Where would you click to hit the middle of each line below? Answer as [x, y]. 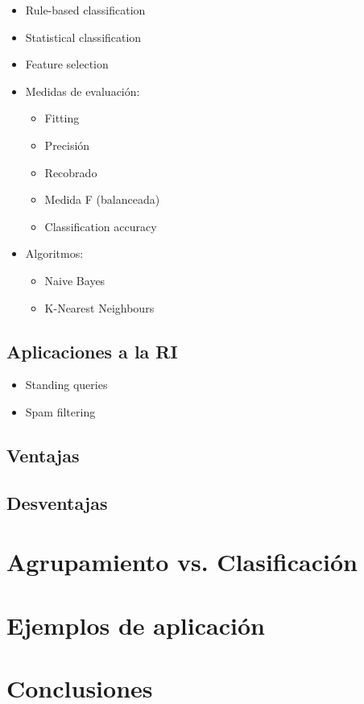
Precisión [67, 145]
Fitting [62, 118]
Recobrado [71, 172]
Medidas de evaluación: [83, 91]
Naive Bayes [75, 280]
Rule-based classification [85, 10]
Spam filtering [60, 411]
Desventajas [57, 502]
